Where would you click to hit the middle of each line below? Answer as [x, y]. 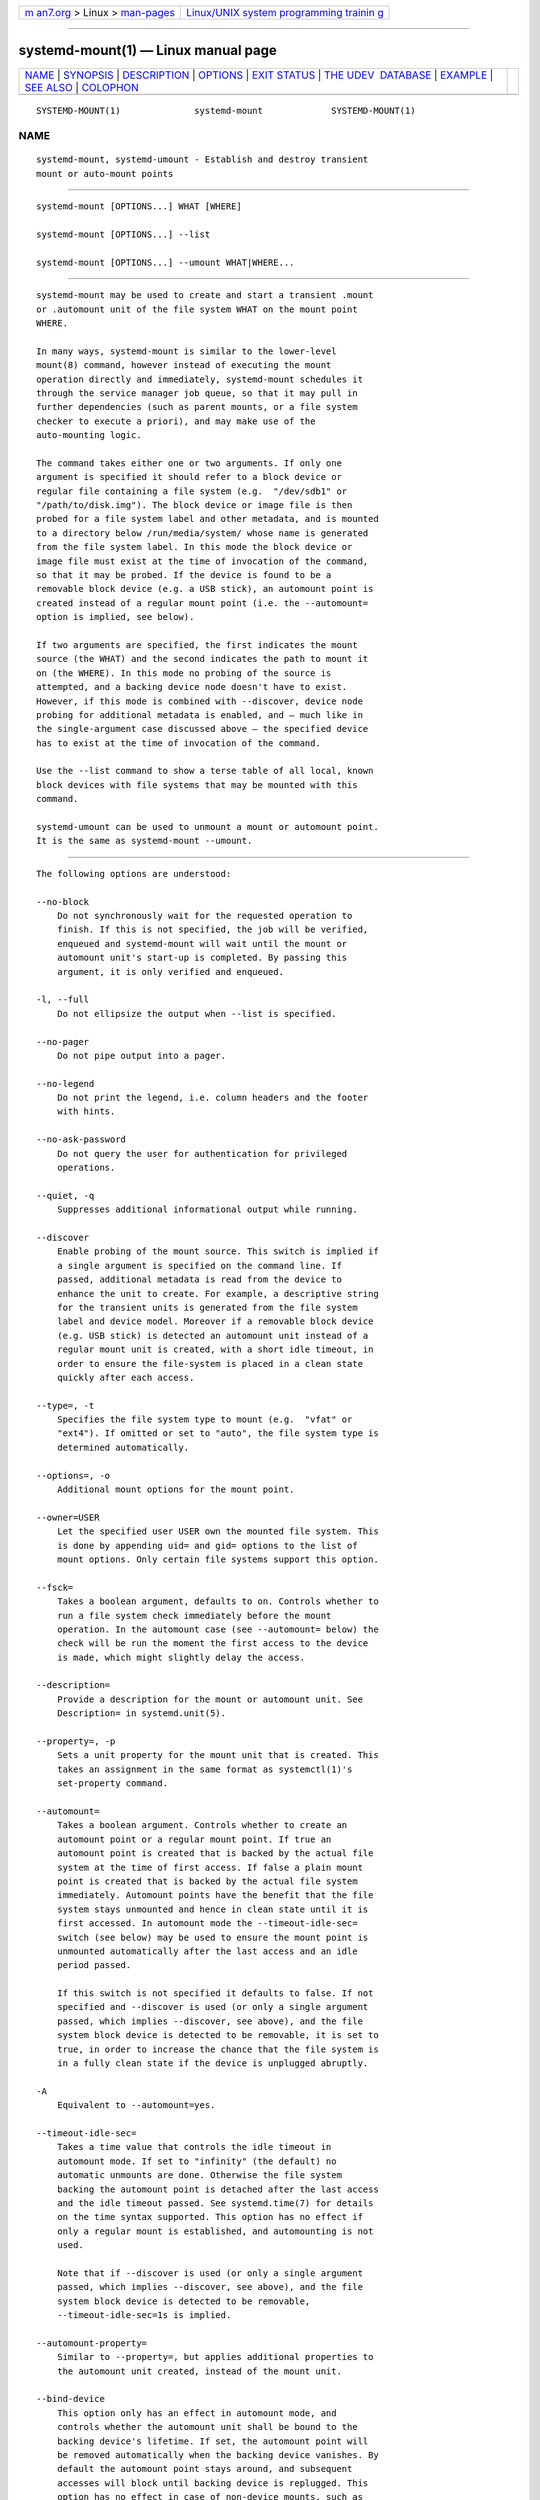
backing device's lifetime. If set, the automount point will [212, 2441]
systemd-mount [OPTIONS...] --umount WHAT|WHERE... [165, 262]
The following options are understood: [134, 873]
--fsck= [55, 1587]
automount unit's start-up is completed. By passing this [202, 958]
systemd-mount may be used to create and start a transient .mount [205, 295]
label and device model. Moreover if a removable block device [215, 1321]
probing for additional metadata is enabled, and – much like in [200, 714]
